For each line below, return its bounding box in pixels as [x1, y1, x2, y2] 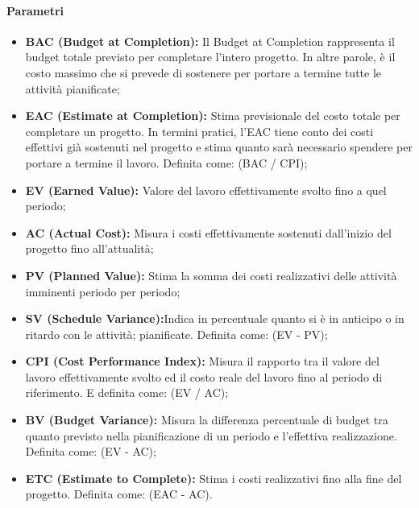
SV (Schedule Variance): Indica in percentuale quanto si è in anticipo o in [25, 310, 404, 327]
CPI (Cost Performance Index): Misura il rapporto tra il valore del [25, 353, 380, 370]
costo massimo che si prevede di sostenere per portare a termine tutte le [25, 64, 382, 81]
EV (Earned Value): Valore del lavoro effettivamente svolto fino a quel [25, 181, 387, 198]
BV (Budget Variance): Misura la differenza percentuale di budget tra [25, 411, 388, 428]
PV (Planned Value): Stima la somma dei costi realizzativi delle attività [25, 266, 397, 283]
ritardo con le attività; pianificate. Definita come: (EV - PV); [25, 325, 328, 342]
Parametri [6, 2, 64, 19]
